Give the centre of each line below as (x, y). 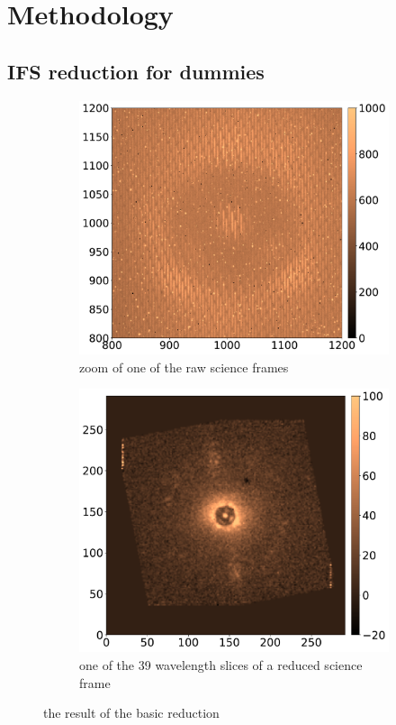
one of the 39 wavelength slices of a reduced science (221, 665)
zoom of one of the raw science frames (184, 367)
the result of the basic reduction (131, 713)
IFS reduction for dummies (136, 71)
